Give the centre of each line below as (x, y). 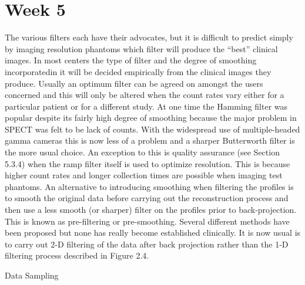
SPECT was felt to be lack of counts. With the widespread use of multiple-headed (152, 129)
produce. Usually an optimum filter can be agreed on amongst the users (134, 83)
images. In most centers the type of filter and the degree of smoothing (131, 60)
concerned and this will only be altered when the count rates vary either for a (145, 95)
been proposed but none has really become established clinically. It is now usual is (153, 233)
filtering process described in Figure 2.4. (77, 255)
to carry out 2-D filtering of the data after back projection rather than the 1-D (147, 244)
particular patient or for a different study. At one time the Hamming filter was (146, 106)
